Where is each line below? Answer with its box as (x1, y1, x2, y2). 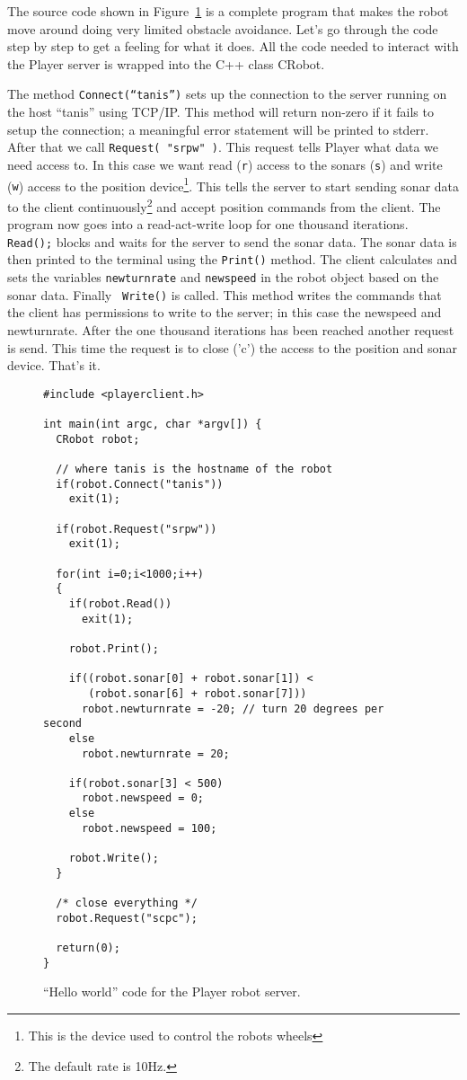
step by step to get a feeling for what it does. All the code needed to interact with (7, 37, 459, 56)
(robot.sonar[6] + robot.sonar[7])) (88, 686, 307, 700)
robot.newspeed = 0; (81, 792, 204, 805)
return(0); (56, 942, 120, 955)
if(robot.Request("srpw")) (56, 522, 217, 536)
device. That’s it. (7, 356, 101, 375)
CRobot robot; (56, 432, 140, 446)
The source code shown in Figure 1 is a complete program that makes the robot (7, 2, 449, 20)
